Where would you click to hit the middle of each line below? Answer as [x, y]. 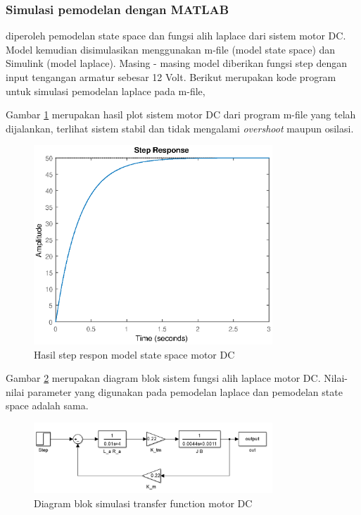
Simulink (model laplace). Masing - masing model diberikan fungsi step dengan [176, 63]
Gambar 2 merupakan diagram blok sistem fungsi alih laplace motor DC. [163, 378]
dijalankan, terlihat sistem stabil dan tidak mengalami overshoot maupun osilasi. [180, 128]
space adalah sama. [47, 405]
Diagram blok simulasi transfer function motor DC [143, 503]
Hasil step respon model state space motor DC [134, 354]
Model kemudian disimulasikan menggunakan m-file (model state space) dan [171, 49]
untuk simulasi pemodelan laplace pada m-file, [106, 91]
